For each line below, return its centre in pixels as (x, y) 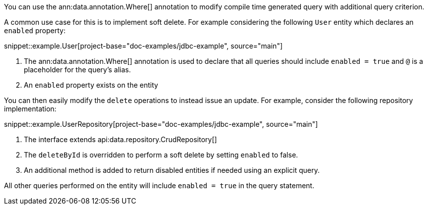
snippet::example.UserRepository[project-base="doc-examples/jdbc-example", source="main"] (161, 124)
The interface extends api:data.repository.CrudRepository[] (120, 139)
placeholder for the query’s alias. (77, 70)
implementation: (30, 109)
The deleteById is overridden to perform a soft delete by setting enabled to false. (161, 155)
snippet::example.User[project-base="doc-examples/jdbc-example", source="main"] (143, 46)
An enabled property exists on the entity (91, 85)
